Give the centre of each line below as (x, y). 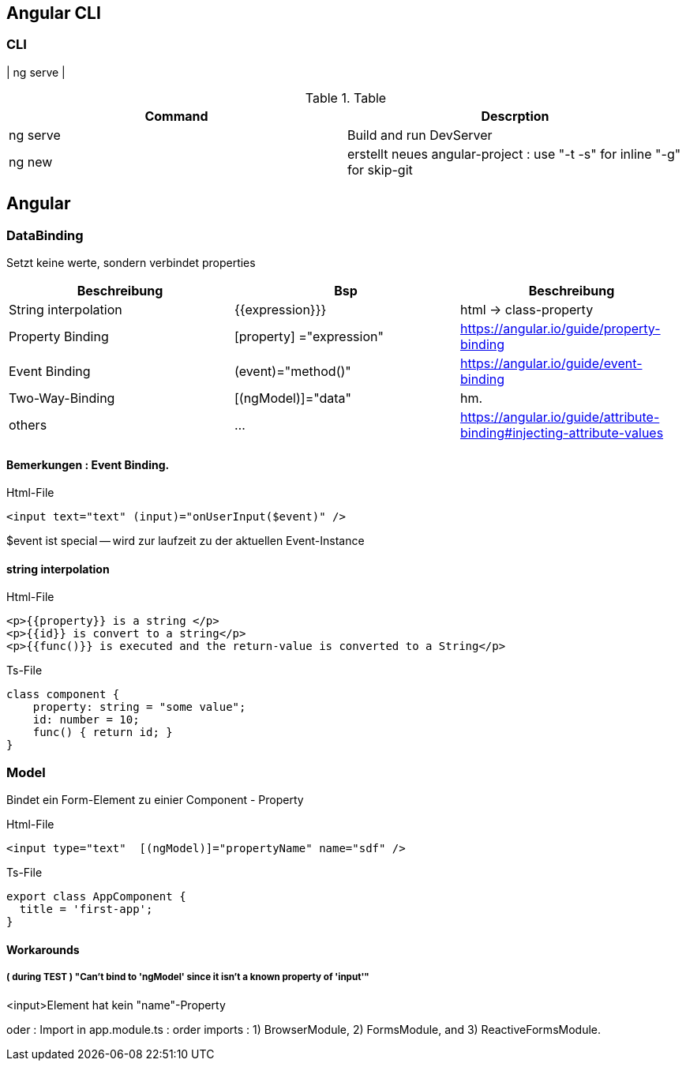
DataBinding (45, 235)
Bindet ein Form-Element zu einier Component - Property (155, 800)
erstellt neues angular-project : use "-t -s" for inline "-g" (514, 154)
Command (176, 116)
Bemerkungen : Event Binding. (88, 464)
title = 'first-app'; (86, 909)
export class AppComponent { (96, 897)
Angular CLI (54, 13)
